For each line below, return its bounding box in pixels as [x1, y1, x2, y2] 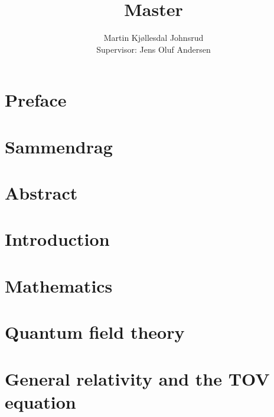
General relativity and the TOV [5, 366, 270, 390]
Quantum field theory [5, 320, 185, 344]
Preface [5, 88, 67, 112]
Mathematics [5, 273, 113, 297]
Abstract [5, 181, 78, 205]
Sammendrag [5, 134, 113, 158]
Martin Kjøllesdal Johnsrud [103, 31, 204, 44]
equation [5, 389, 76, 413]
